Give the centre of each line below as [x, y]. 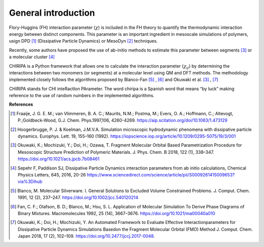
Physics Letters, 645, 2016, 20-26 [52, 174]
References [21, 104]
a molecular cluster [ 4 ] [32, 57]
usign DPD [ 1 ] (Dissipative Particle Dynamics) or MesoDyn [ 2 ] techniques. [83, 41]
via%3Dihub [30, 182]
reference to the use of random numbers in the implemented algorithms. [82, 96]
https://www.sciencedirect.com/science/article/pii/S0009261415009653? [161, 174]
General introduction [52, 13]
